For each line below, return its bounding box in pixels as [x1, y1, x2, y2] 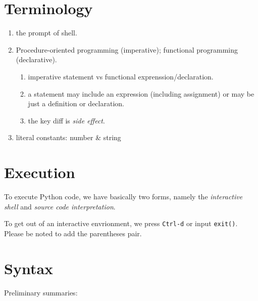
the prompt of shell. [16, 27, 77, 38]
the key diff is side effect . [28, 115, 105, 125]
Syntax [4, 257, 54, 278]
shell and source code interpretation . [4, 201, 116, 211]
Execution [4, 162, 75, 183]
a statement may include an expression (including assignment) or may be [28, 88, 254, 99]
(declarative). [16, 54, 57, 65]
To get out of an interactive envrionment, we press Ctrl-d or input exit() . [4, 218, 238, 229]
